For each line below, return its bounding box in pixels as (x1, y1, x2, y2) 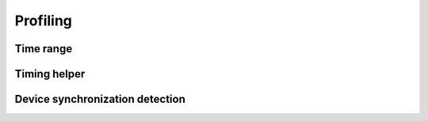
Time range (14, 42, 73, 55)
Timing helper (14, 67, 86, 81)
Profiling (14, 12, 73, 29)
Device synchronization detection (14, 93, 185, 106)
